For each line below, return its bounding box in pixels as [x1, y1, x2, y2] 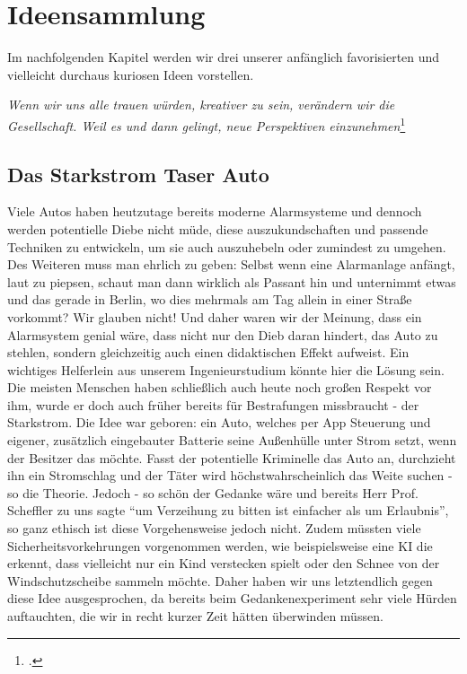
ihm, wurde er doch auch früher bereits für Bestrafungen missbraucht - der [7, 395, 419, 414]
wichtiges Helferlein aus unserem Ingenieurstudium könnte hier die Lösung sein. [7, 360, 445, 379]
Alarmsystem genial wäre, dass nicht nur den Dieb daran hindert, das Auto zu [7, 325, 438, 344]
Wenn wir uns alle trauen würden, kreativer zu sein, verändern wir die [7, 95, 395, 114]
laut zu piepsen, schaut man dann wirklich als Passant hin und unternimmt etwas [7, 272, 456, 291]
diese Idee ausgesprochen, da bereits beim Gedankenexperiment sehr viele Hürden [7, 589, 457, 608]
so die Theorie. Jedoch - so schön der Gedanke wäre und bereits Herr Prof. [7, 483, 419, 502]
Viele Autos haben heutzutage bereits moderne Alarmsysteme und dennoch [7, 202, 422, 221]
